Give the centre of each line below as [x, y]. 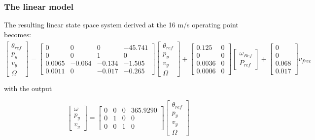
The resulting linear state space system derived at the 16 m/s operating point [121, 25]
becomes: [17, 34]
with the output [28, 88]
